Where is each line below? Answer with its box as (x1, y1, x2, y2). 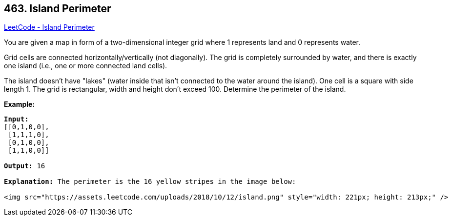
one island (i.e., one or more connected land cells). (4, 61, 167, 70)
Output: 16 (4, 162, 45, 170)
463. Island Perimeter (4, 2, 111, 15)
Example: (4, 100, 35, 109)
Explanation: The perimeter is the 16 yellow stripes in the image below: (4, 178, 296, 186)
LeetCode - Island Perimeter (4, 23, 95, 32)
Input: (4, 115, 29, 123)
